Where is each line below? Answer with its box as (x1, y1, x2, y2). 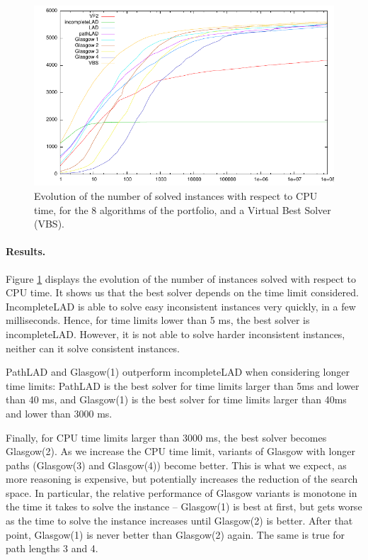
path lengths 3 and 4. (6, 541, 98, 556)
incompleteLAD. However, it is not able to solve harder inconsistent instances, (6, 326, 345, 341)
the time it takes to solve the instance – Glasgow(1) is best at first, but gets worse (6, 499, 362, 514)
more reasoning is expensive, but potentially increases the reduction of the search (6, 471, 358, 486)
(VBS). (34, 216, 64, 231)
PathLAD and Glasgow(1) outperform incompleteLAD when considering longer (6, 364, 350, 379)
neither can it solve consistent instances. (6, 340, 180, 355)
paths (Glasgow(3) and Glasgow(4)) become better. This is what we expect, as (6, 457, 347, 472)
